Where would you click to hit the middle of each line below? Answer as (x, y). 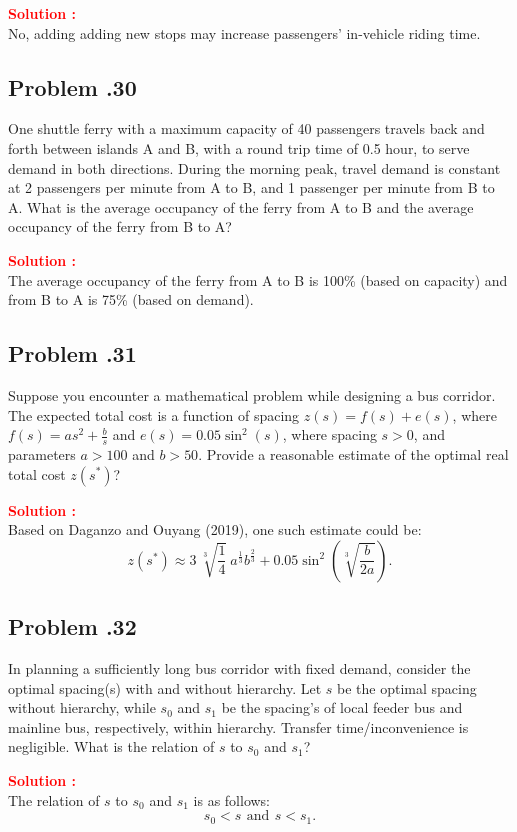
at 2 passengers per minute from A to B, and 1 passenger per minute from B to (251, 187)
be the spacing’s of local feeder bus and (342, 707)
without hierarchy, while (82, 707)
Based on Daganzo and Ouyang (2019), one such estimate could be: (215, 529)
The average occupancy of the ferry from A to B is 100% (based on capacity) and (258, 279)
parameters (42, 453)
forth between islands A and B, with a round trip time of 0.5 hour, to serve (239, 147)
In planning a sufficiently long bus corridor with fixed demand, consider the (239, 667)
